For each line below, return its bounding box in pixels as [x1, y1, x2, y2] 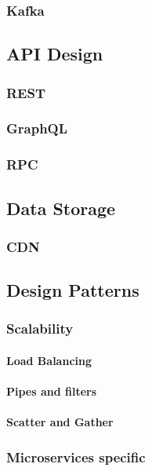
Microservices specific [6, 447, 146, 466]
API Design [6, 42, 103, 66]
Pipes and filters [6, 383, 97, 400]
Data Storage [6, 195, 116, 220]
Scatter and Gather [6, 414, 114, 430]
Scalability [6, 319, 74, 338]
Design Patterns [6, 278, 139, 302]
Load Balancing [6, 352, 92, 368]
